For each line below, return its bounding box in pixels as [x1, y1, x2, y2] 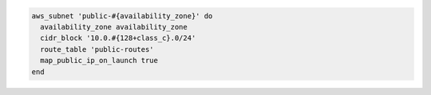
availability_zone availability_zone [40, 22, 188, 31]
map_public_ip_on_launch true [40, 56, 159, 65]
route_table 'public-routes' [40, 45, 155, 53]
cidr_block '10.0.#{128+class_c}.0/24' [40, 34, 196, 43]
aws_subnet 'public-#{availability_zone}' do [31, 11, 213, 20]
